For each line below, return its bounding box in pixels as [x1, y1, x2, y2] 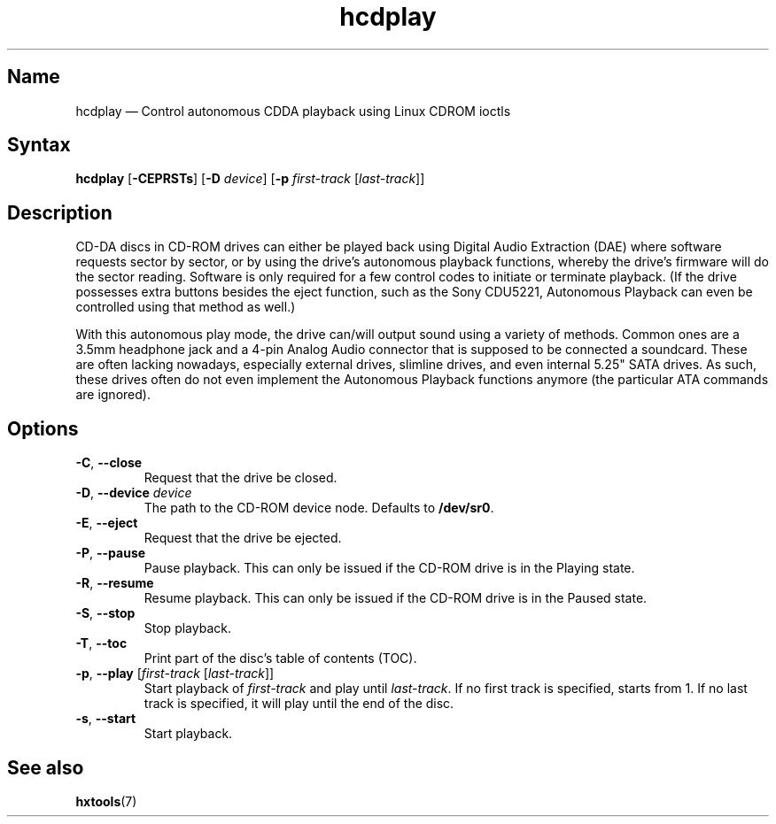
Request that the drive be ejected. [144, 530, 342, 546]
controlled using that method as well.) [75, 299, 296, 315]
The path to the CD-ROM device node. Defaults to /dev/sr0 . [144, 500, 494, 516]
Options [7, 417, 79, 440]
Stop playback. [144, 620, 231, 636]
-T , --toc [75, 635, 128, 651]
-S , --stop [75, 605, 136, 621]
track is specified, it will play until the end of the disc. [144, 696, 454, 712]
